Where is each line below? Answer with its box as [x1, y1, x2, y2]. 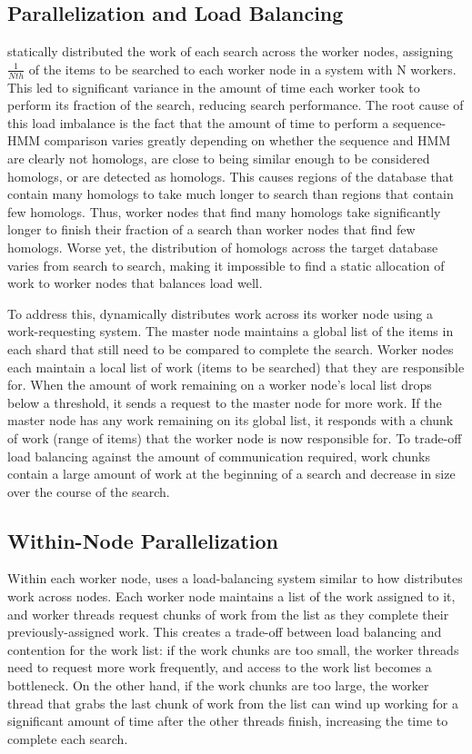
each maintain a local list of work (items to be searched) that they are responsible [7, 357, 465, 376]
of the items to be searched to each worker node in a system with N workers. [28, 59, 457, 78]
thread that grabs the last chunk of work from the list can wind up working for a [7, 693, 458, 712]
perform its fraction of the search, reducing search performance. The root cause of [7, 95, 464, 114]
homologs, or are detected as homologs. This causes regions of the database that [7, 166, 455, 185]
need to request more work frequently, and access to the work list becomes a [7, 658, 432, 677]
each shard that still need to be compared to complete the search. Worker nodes [7, 339, 454, 358]
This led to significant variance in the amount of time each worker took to [7, 77, 420, 96]
